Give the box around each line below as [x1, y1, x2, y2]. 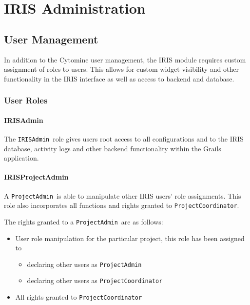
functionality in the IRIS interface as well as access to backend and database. [4, 73, 234, 83]
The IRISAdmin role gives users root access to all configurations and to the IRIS [4, 134, 244, 143]
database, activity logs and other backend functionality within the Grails [4, 143, 221, 153]
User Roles [4, 94, 48, 106]
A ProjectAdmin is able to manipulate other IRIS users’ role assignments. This [4, 190, 241, 201]
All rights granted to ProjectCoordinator [15, 292, 142, 302]
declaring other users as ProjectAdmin [27, 259, 142, 269]
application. [4, 153, 39, 163]
